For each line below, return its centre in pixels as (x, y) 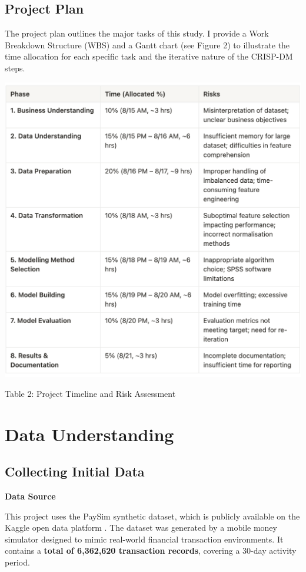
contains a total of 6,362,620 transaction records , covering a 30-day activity (151, 550)
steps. (15, 68)
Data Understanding (89, 434)
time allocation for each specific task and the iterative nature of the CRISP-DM (149, 56)
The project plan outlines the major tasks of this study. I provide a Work (137, 33)
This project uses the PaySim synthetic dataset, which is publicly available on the (152, 516)
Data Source (30, 496)
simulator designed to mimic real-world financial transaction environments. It (144, 539)
